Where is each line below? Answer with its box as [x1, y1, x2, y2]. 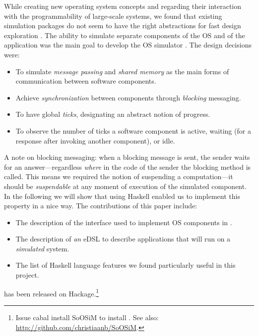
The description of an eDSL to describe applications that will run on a [15, 234, 231, 244]
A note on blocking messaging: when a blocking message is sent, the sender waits [4, 152, 250, 162]
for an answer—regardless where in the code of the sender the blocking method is [4, 161, 251, 172]
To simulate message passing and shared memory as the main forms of [15, 66, 229, 76]
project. [15, 270, 39, 280]
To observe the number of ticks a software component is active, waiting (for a [15, 125, 251, 136]
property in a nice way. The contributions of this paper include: [4, 200, 197, 211]
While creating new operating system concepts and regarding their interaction [4, 1, 242, 11]
